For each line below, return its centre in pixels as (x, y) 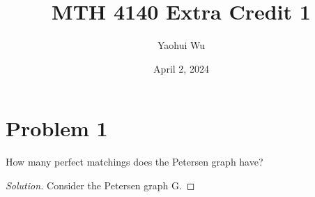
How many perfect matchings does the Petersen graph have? (135, 162)
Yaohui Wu (181, 45)
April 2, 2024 (181, 68)
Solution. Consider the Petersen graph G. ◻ (100, 185)
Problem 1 (57, 128)
